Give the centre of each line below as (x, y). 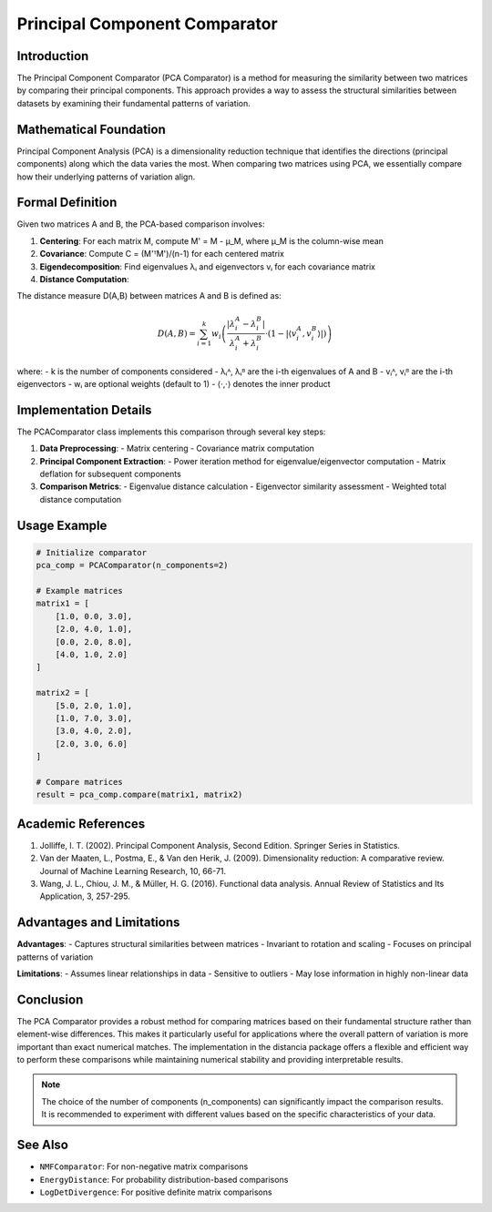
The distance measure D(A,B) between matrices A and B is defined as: (149, 296)
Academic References (81, 824)
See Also (42, 1145)
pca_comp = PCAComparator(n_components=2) (132, 565)
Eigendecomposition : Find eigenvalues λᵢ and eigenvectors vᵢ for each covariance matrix (207, 266)
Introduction (53, 56)
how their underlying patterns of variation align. (106, 177)
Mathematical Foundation (91, 129)
